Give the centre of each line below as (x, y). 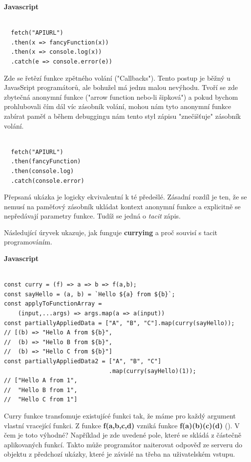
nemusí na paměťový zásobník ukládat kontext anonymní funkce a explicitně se (122, 206)
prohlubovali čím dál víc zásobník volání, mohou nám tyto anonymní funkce (118, 106)
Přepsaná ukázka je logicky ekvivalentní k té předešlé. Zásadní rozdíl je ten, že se (125, 197)
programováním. (28, 242)
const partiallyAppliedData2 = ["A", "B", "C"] (83, 361)
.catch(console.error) (48, 181)
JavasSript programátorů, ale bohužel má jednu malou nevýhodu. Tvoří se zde (121, 87)
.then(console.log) (42, 171)
